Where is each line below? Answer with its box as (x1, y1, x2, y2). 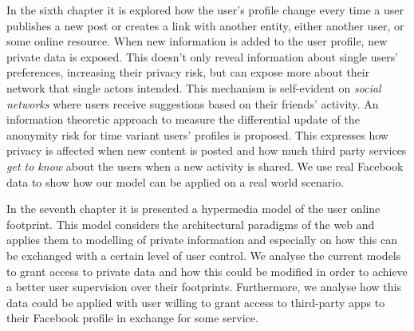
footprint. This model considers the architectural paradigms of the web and (6, 215, 375, 232)
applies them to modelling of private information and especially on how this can (6, 231, 397, 248)
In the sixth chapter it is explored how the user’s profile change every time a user (6, 2, 404, 18)
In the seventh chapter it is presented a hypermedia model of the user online (6, 200, 380, 217)
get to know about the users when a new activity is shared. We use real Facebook (6, 157, 404, 174)
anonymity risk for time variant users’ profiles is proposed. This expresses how (6, 126, 388, 143)
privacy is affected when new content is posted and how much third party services (6, 142, 407, 159)
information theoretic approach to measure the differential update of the (6, 111, 360, 128)
